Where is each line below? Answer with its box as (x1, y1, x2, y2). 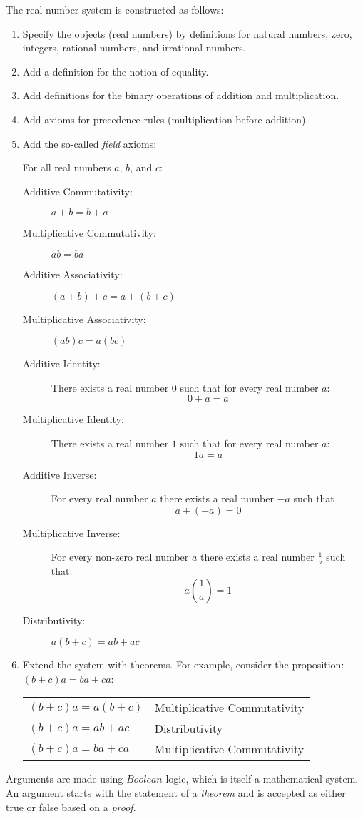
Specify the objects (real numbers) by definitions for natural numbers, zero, (22, 26, 352, 41)
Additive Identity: (22, 356, 101, 371)
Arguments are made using (6, 771, 123, 786)
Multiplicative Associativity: (22, 311, 146, 326)
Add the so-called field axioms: (22, 136, 157, 151)
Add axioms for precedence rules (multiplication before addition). (22, 111, 309, 126)
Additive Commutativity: (22, 183, 133, 198)
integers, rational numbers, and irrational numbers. (22, 40, 246, 55)
